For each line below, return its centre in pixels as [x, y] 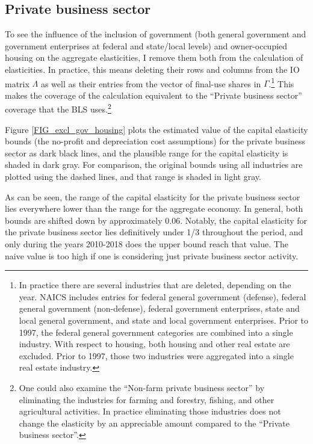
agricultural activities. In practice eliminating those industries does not [150, 411]
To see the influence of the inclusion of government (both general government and [156, 34]
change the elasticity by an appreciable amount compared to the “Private [154, 423]
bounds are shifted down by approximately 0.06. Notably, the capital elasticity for [156, 220]
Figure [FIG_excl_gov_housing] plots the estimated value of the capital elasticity [156, 129]
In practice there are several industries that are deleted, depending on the [155, 285]
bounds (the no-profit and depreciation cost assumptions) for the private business [155, 141]
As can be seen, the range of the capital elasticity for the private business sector [153, 196]
